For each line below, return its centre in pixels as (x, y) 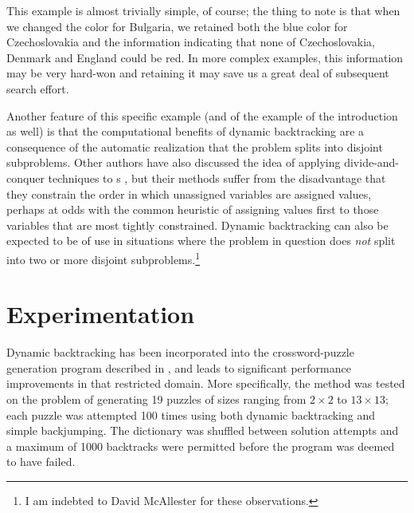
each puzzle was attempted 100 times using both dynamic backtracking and (191, 414)
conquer (25, 178)
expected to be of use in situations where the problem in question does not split (201, 241)
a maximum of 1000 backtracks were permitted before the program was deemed (201, 446)
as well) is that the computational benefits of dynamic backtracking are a (186, 131)
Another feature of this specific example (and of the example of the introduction (202, 115)
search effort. (38, 88)
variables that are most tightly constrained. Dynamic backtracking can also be (197, 225)
